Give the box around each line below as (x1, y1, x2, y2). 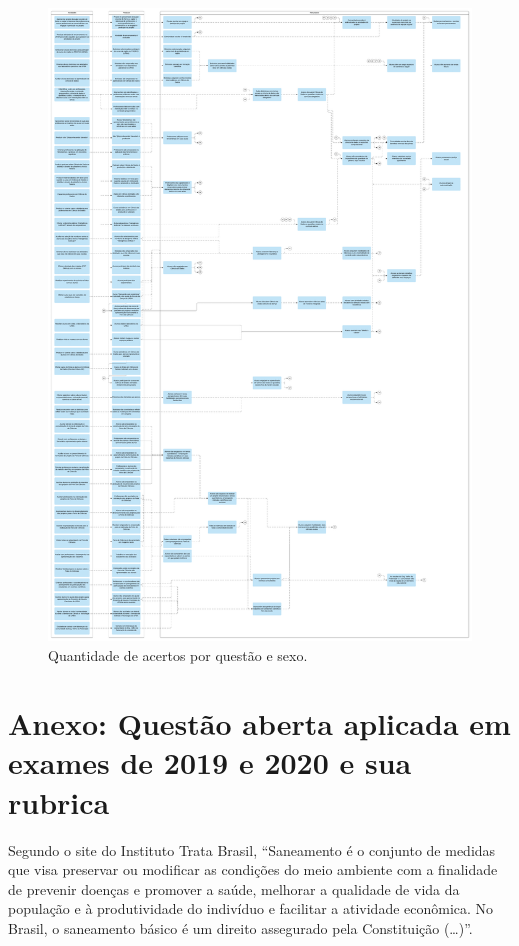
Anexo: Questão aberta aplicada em (8, 703, 511, 744)
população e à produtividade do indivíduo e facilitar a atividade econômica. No (8, 898, 494, 919)
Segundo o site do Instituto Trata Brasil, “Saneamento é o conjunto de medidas (8, 839, 496, 860)
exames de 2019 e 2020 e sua (8, 742, 412, 783)
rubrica (8, 781, 110, 822)
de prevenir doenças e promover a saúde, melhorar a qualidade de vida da (8, 878, 460, 899)
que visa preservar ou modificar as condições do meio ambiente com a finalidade (8, 859, 498, 880)
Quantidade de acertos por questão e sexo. (48, 644, 308, 665)
